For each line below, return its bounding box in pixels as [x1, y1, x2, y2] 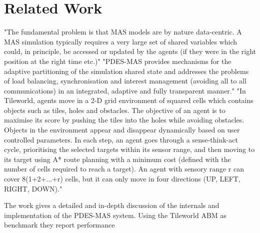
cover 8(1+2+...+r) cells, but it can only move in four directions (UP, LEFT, [4, 173, 240, 184]
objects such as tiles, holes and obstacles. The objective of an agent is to [4, 104, 225, 115]
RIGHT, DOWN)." [4, 183, 62, 193]
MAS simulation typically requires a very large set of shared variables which [4, 36, 237, 46]
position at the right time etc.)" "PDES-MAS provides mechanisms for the [4, 55, 231, 66]
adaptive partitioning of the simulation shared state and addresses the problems [4, 65, 249, 76]
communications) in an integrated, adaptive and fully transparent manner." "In [4, 85, 246, 95]
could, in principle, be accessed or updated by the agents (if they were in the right [4, 46, 256, 56]
